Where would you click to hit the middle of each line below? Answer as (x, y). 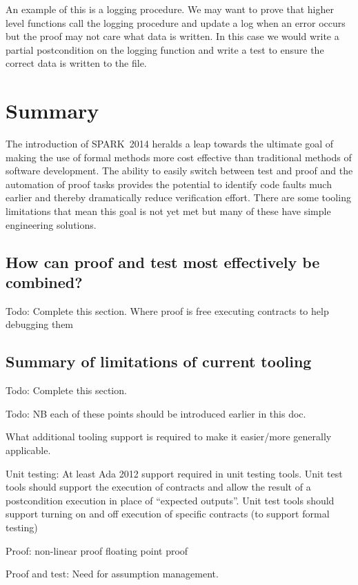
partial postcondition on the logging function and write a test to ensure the (165, 49)
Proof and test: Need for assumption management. (112, 574)
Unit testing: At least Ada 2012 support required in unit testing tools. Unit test (174, 473)
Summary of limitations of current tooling (159, 361)
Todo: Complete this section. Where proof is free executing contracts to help (167, 310)
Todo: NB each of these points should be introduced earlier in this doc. (156, 413)
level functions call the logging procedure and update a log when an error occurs (176, 22)
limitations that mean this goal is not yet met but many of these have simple (168, 211)
